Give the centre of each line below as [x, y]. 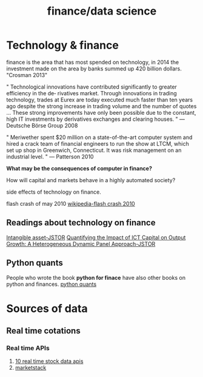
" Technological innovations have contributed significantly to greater [92, 87]
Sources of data [47, 308]
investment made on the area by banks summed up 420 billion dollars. [94, 69]
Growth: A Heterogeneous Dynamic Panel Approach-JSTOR [81, 243]
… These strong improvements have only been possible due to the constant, [101, 112]
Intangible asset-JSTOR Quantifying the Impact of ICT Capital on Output [96, 237]
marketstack [31, 368]
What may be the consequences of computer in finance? [79, 168]
